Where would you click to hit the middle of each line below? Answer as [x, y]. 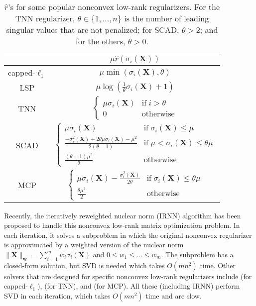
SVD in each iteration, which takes [57, 295]
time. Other [218, 265]
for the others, [101, 41]
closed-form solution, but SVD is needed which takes [84, 265]
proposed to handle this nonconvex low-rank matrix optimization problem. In [122, 225]
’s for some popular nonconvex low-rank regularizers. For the [114, 7]
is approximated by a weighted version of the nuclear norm [94, 245]
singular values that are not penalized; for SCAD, [93, 30]
